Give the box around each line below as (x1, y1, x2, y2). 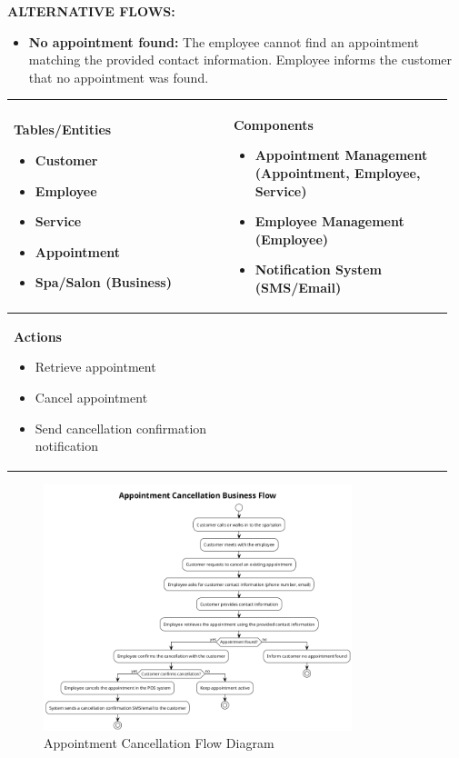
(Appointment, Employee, (254, 164, 421, 183)
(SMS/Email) (254, 278, 342, 297)
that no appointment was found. (28, 67, 209, 86)
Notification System (254, 260, 382, 279)
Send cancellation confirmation (35, 418, 207, 437)
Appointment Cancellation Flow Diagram (44, 733, 274, 753)
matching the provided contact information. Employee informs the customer (28, 50, 453, 69)
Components (233, 115, 314, 134)
